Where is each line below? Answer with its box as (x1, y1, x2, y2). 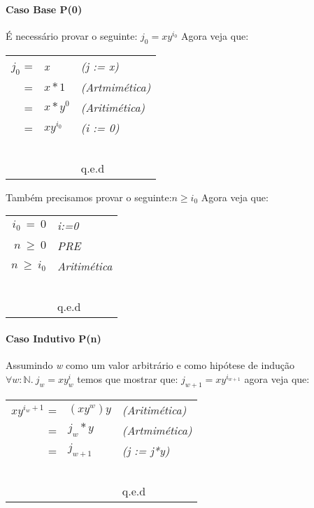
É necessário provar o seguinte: (6, 28, 138, 43)
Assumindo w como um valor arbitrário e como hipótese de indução (6, 358, 294, 372)
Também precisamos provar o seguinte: (6, 189, 172, 204)
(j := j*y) (122, 442, 170, 458)
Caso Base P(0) (6, 1, 83, 16)
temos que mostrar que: (77, 371, 178, 386)
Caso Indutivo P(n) (6, 331, 101, 345)
